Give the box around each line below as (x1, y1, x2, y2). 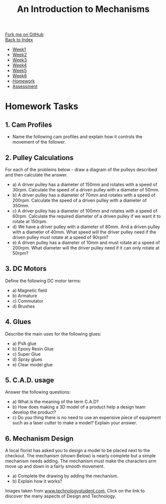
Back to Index (5, 37, 33, 43)
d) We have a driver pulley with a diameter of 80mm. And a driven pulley (12, 224, 160, 230)
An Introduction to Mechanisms (17, 3, 150, 15)
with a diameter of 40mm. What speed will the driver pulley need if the (12, 229, 157, 235)
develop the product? (12, 409, 56, 416)
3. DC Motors (5, 264, 47, 273)
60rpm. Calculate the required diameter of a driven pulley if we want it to (12, 213, 161, 219)
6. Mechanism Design (5, 434, 74, 443)
